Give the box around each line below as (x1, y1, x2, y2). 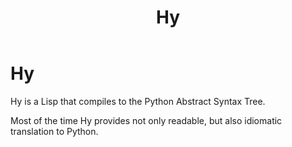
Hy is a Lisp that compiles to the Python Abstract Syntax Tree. (10, 95, 266, 107)
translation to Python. (10, 125, 99, 137)
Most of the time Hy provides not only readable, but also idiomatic (10, 114, 283, 126)
